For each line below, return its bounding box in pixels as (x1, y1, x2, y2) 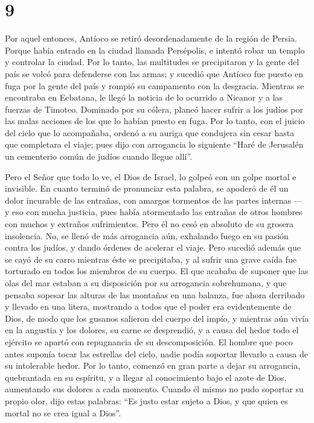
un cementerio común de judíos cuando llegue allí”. (5, 150, 193, 163)
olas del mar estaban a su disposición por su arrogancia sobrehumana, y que (5, 277, 287, 289)
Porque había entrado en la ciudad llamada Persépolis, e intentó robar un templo (5, 43, 305, 56)
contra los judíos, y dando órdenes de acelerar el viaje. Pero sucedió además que (5, 241, 301, 254)
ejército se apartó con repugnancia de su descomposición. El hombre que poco (5, 335, 293, 348)
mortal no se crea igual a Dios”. (5, 406, 121, 419)
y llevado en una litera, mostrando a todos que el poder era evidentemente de (5, 300, 292, 313)
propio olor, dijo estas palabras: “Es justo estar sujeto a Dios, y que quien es (5, 394, 288, 407)
